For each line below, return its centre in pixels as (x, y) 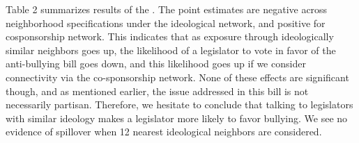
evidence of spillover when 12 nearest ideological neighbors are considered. (164, 132)
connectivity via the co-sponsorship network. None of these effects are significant (177, 77)
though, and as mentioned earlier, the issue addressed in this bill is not (157, 91)
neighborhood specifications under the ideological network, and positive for (166, 23)
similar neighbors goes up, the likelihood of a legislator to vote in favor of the (171, 50)
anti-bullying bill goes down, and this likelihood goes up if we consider (156, 64)
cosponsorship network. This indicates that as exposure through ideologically (170, 36)
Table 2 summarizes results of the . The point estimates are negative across (167, 9)
